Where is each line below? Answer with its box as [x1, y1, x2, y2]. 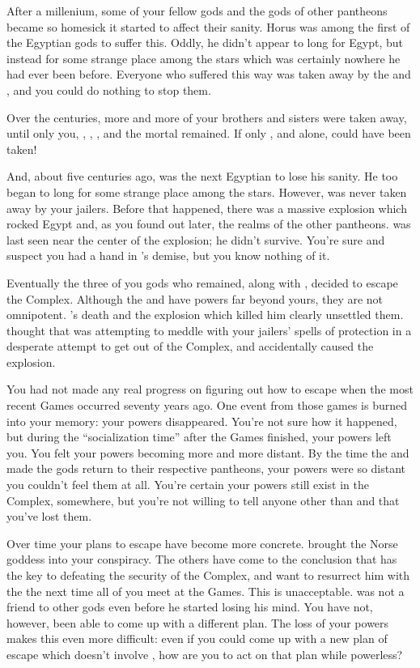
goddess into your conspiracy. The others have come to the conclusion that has [6, 551, 397, 568]
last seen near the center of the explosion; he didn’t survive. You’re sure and [6, 231, 385, 248]
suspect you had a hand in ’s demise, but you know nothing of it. [6, 247, 330, 264]
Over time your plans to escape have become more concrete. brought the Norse [6, 534, 398, 551]
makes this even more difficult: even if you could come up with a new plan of [6, 630, 388, 647]
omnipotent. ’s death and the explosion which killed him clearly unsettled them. [6, 306, 404, 323]
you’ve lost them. [6, 508, 92, 525]
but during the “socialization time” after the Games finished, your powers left [6, 428, 392, 445]
